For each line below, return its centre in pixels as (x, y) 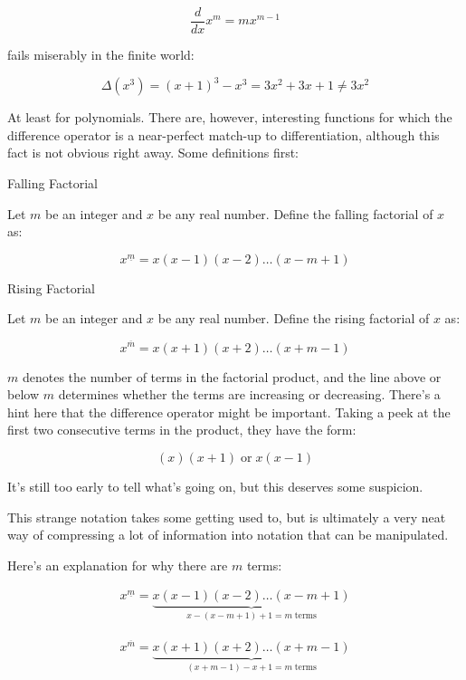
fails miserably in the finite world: (101, 55)
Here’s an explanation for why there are (118, 565)
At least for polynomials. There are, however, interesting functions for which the (230, 117)
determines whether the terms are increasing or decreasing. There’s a (249, 394)
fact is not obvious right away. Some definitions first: (153, 153)
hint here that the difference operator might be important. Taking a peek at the (229, 412)
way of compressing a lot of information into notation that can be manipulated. (228, 535)
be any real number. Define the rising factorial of (294, 318)
